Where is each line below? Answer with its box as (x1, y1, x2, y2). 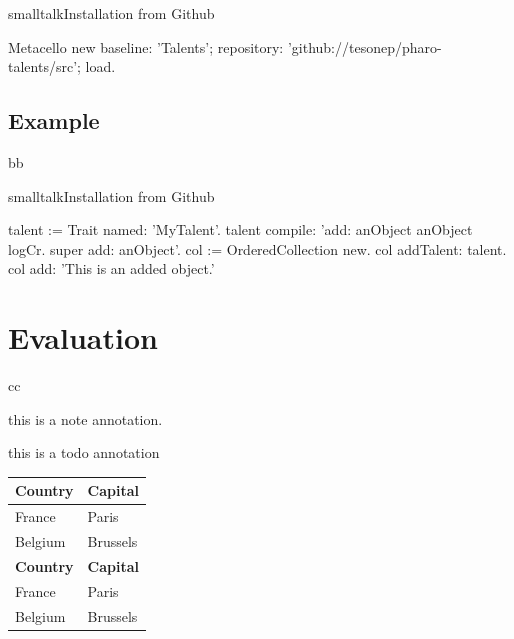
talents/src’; (8, 56, 81, 77)
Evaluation (8, 317, 158, 358)
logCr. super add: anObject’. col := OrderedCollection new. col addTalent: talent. (8, 238, 507, 259)
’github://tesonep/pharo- (287, 36, 442, 57)
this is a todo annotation (8, 442, 160, 463)
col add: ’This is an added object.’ (8, 258, 215, 279)
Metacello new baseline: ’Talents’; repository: (8, 36, 284, 57)
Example (8, 105, 100, 136)
